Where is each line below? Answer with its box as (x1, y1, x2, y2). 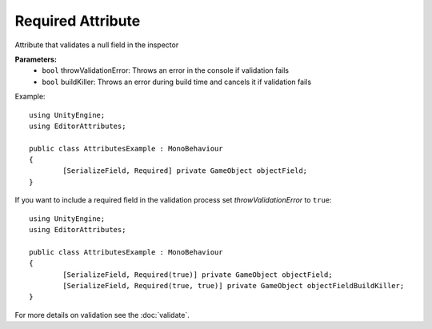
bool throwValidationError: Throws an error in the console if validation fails (42, 66, 290, 75)
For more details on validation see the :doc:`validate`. (14, 310, 190, 319)
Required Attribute (14, 12, 141, 30)
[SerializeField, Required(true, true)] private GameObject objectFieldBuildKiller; (62, 281, 405, 290)
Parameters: (14, 54, 58, 64)
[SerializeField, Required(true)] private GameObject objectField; (62, 270, 333, 279)
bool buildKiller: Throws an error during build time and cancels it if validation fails (42, 77, 312, 86)
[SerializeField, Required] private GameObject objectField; (62, 167, 308, 175)
